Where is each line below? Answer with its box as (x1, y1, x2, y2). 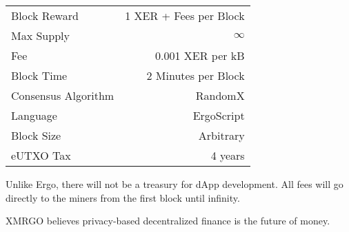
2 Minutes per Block (146, 67, 245, 83)
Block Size (11, 127, 61, 143)
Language (11, 107, 57, 123)
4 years (210, 147, 245, 163)
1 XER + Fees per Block (125, 8, 245, 23)
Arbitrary (198, 127, 245, 143)
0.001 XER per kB (155, 48, 245, 63)
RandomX (195, 87, 245, 103)
